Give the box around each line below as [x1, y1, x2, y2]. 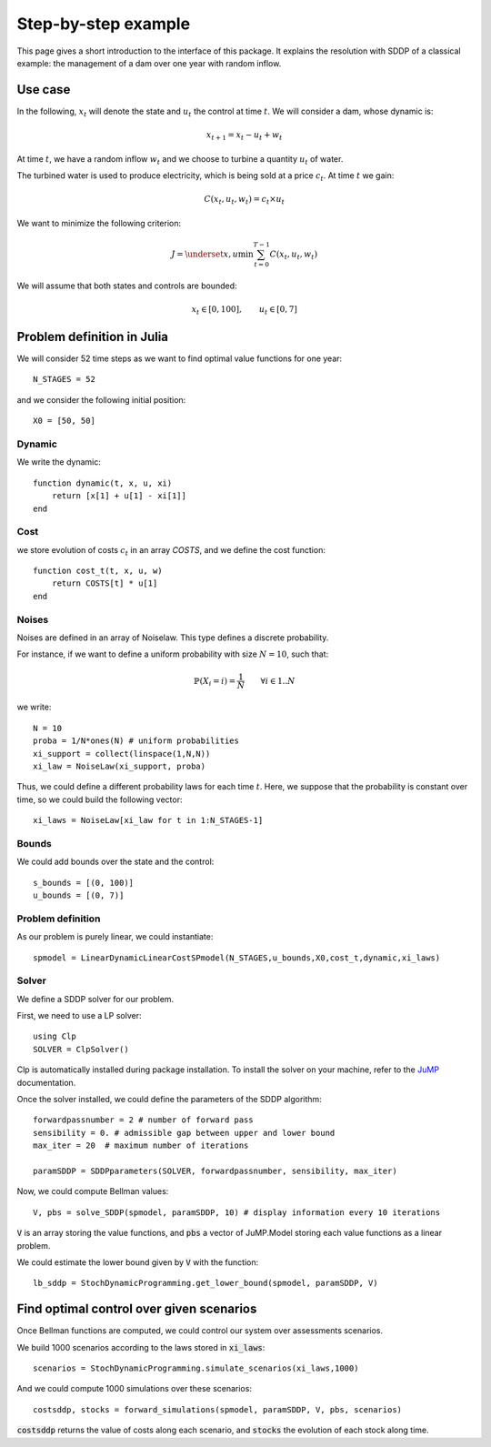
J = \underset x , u [171, 248, 238, 259]
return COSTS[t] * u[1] [51, 578, 158, 588]
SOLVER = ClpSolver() [33, 1044, 129, 1054]
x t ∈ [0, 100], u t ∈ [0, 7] [191, 304, 297, 317]
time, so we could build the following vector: [16, 794, 183, 805]
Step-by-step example [16, 14, 191, 34]
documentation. [16, 1077, 76, 1088]
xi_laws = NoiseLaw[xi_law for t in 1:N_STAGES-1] [33, 815, 264, 826]
